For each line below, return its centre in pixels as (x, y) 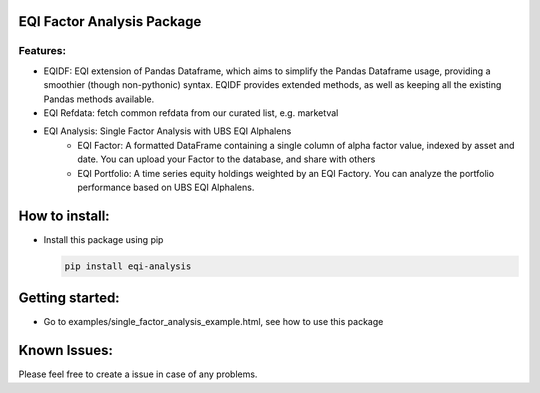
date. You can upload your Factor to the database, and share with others (226, 159)
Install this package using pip (103, 239)
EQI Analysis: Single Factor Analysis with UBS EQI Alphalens (167, 131)
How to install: (64, 215)
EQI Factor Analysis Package (110, 21)
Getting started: (69, 298)
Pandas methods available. (99, 99)
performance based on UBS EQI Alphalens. (166, 187)
